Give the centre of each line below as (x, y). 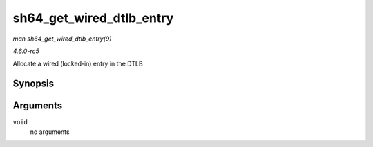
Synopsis (34, 84)
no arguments (50, 132)
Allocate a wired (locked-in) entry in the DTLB (78, 64)
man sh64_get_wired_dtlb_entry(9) (62, 39)
